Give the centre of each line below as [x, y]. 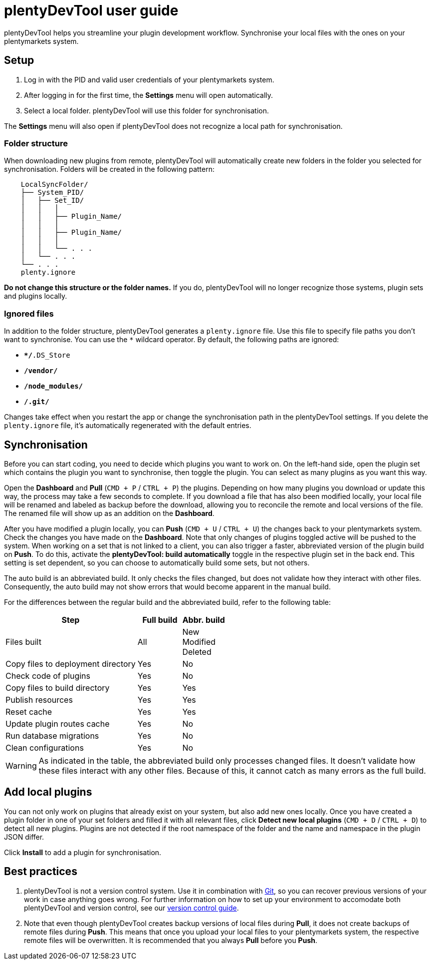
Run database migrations [52, 735]
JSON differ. [24, 837]
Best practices [41, 872]
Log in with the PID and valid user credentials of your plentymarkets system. [149, 79]
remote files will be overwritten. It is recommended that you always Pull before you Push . [171, 940]
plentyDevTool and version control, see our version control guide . [131, 908]
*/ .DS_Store [47, 355]
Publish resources [39, 700]
